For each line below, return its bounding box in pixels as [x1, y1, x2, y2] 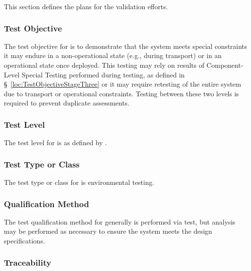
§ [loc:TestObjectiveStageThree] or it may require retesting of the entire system [4, 79, 241, 89]
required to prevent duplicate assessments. [4, 98, 130, 108]
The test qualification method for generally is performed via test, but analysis [4, 216, 235, 226]
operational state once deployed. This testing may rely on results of [4, 60, 204, 70]
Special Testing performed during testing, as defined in [21, 69, 185, 79]
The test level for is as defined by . [4, 137, 107, 148]
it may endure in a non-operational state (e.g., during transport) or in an [4, 50, 222, 60]
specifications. [4, 236, 45, 245]
